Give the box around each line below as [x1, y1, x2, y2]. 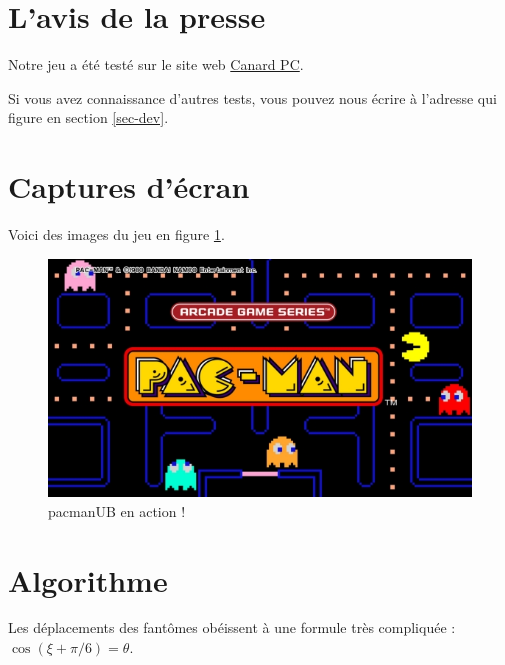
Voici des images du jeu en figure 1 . [8, 224, 225, 245]
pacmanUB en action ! [48, 500, 186, 521]
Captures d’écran [8, 166, 250, 207]
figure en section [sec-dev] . [8, 107, 169, 128]
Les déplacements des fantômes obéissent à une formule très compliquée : [8, 617, 456, 638]
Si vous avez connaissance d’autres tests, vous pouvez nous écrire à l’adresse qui [8, 87, 497, 108]
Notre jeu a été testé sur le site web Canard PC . [8, 54, 304, 75]
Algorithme [8, 559, 168, 600]
